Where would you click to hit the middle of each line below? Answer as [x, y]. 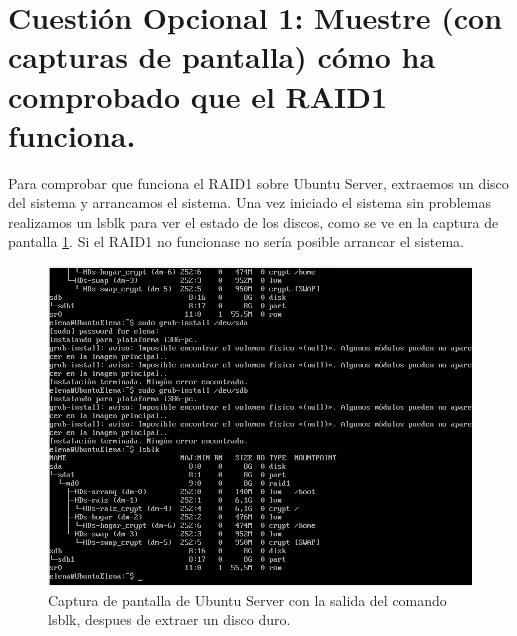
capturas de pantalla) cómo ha [222, 56]
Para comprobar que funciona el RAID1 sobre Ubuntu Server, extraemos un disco [258, 182]
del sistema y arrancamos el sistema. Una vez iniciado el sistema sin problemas [249, 202]
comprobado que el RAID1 [198, 95]
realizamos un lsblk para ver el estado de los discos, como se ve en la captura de [253, 221]
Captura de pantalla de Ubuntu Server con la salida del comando [247, 599]
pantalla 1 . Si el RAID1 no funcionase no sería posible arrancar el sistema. [236, 241]
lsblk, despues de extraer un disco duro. [169, 619]
